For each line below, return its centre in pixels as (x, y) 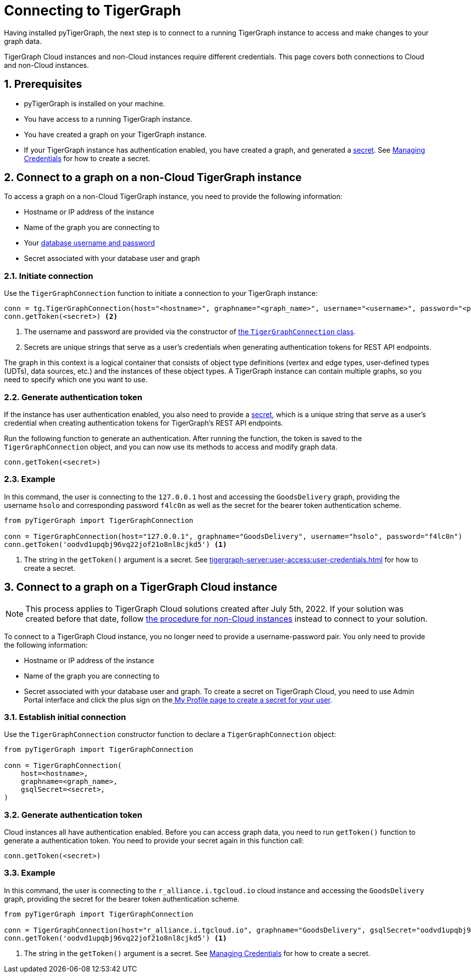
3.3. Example (30, 873)
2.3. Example (30, 479)
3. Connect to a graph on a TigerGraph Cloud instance (141, 587)
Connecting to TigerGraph (93, 10)
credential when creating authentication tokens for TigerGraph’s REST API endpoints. (144, 423)
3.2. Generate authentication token (73, 815)
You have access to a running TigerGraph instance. (108, 119)
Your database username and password (90, 243)
